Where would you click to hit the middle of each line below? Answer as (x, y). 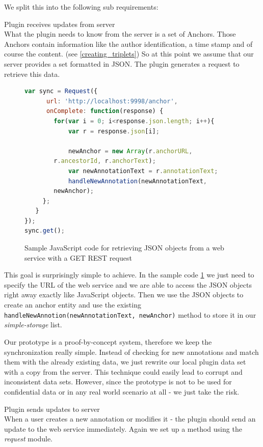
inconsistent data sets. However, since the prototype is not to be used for (118, 382)
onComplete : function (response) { (105, 111)
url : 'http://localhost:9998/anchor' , (112, 101)
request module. (28, 439)
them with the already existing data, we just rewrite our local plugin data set (125, 362)
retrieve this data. (32, 74)
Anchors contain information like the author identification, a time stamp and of (128, 44)
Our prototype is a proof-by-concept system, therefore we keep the (108, 341)
